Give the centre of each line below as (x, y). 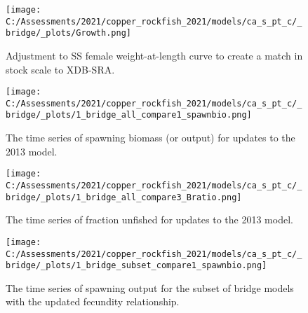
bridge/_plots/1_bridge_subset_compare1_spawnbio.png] (136, 266)
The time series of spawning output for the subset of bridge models (150, 287)
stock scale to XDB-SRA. (60, 69)
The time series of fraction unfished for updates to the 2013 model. (149, 220)
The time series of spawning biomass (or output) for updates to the (150, 138)
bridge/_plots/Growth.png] (68, 33)
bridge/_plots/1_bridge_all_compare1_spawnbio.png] (129, 115)
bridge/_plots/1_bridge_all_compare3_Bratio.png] (124, 197)
